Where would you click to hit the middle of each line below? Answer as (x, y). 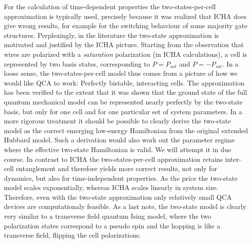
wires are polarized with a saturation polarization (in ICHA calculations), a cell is (126, 54)
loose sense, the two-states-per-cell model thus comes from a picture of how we (121, 73)
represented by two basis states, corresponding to (77, 63)
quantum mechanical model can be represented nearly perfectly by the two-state (123, 101)
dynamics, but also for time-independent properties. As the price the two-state (121, 178)
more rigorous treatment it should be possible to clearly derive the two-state (118, 121)
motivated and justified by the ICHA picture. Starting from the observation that (124, 44)
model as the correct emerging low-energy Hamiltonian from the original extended (126, 130)
